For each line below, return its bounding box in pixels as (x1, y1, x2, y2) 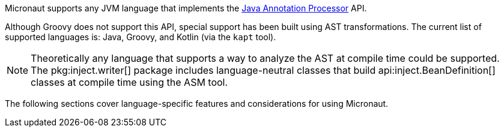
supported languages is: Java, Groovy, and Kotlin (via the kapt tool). (5, 32, 276, 42)
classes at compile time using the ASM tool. (31, 76, 228, 88)
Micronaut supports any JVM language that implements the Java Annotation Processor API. (5, 3, 367, 13)
